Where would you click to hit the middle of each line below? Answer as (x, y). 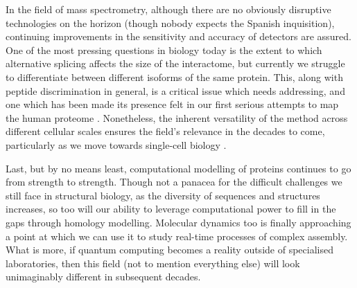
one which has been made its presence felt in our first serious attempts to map (172, 104)
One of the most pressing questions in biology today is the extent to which (164, 49)
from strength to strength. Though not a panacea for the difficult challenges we (174, 182)
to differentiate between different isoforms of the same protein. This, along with (174, 76)
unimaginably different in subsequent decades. (103, 277)
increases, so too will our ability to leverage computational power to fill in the (171, 209)
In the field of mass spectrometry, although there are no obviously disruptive (168, 9)
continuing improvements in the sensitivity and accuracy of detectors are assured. (178, 36)
